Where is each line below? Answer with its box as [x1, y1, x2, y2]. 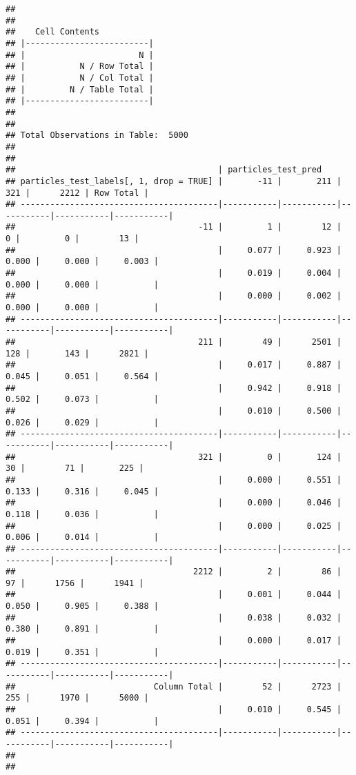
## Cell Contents [6, 27, 100, 37]
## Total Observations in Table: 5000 [6, 130, 188, 141]
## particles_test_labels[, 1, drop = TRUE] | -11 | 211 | [6, 176, 342, 186]
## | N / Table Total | [6, 84, 154, 94]
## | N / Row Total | [6, 61, 154, 72]
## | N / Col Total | [6, 72, 154, 83]
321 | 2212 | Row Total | [6, 188, 149, 198]
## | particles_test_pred [6, 165, 322, 175]
